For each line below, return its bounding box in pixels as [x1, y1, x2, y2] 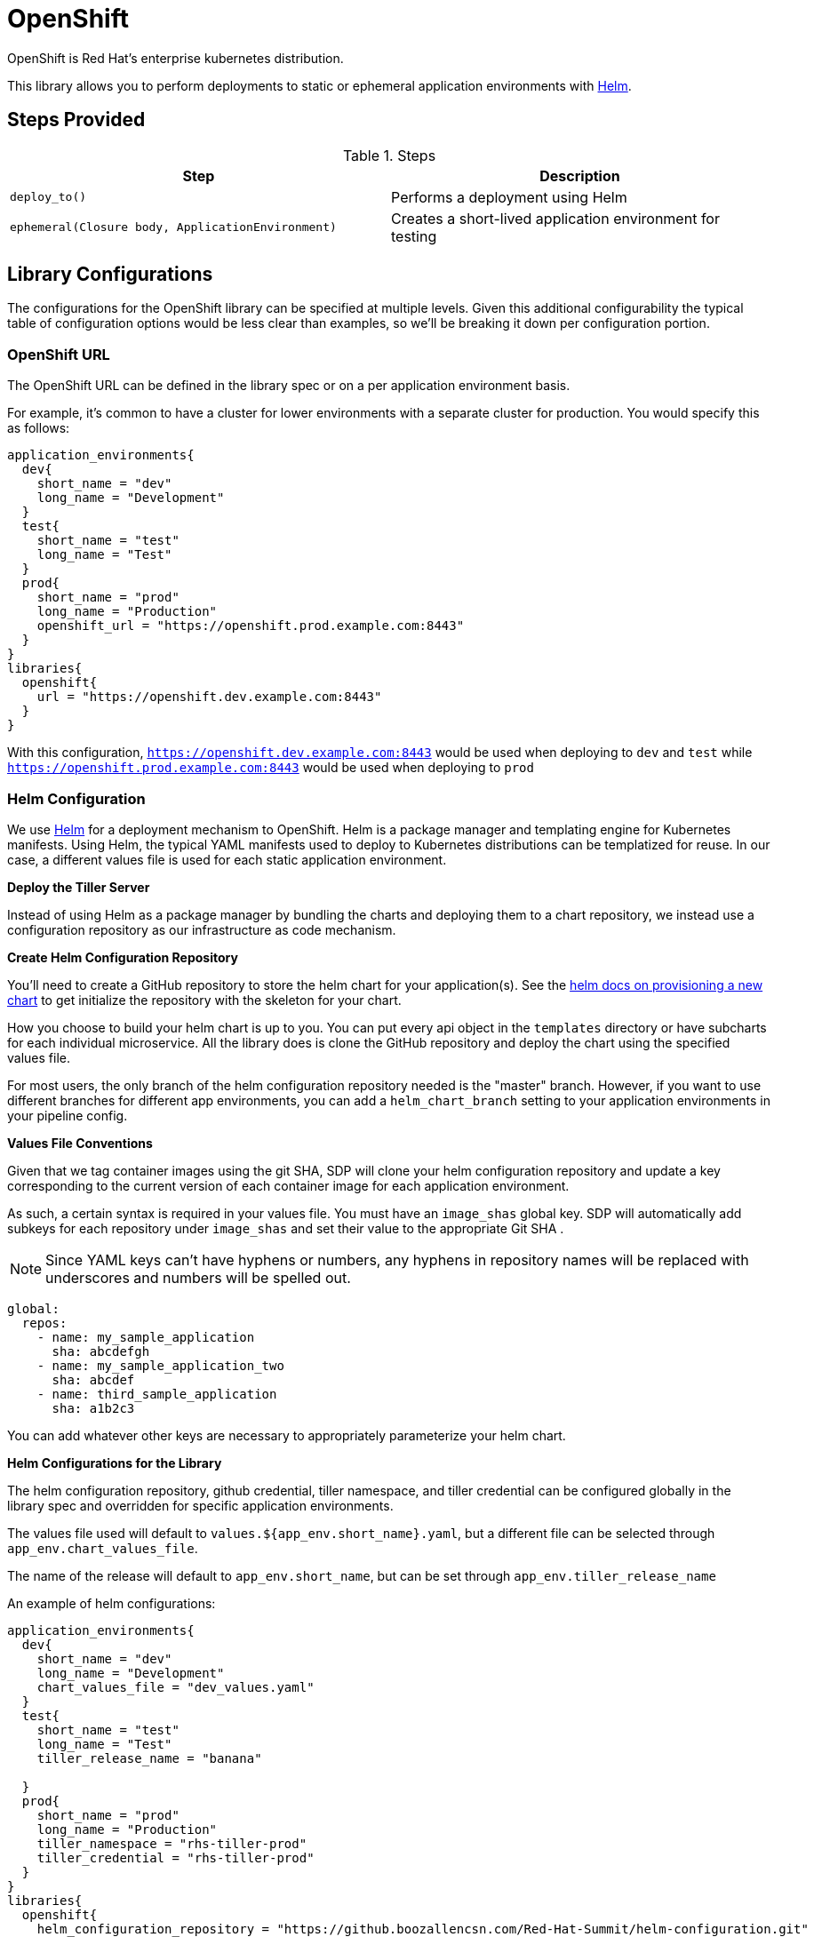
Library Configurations [7, 263, 213, 286]
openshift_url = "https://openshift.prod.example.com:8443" [36, 618, 465, 634]
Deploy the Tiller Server [7, 879, 150, 895]
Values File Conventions [7, 1135, 153, 1151]
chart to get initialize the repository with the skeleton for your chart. [7, 992, 402, 1008]
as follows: [7, 420, 70, 436]
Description [539, 166, 620, 185]
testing [391, 227, 437, 245]
